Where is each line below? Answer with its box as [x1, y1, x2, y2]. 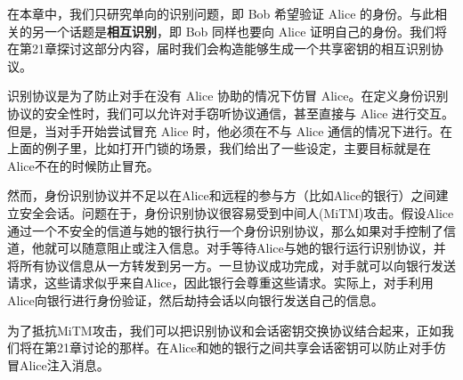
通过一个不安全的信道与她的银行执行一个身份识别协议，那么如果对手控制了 [7, 221, 443, 239]
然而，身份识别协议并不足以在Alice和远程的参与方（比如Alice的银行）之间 [7, 186, 436, 205]
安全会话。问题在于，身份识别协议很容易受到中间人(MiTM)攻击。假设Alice [19, 203, 454, 222]
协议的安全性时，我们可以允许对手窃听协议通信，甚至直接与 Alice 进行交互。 [7, 103, 455, 122]
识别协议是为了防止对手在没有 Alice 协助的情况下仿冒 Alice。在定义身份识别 [7, 86, 449, 105]
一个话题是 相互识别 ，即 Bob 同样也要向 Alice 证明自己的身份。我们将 [44, 21, 448, 40]
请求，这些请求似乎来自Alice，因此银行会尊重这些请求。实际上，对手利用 [7, 273, 434, 292]
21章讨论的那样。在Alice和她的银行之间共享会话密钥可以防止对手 [56, 338, 434, 357]
